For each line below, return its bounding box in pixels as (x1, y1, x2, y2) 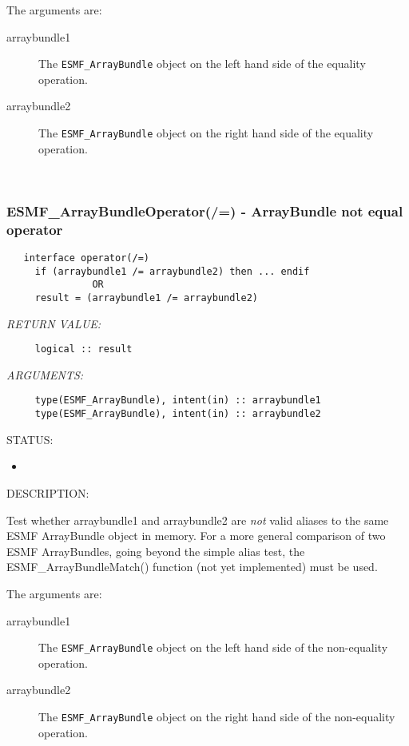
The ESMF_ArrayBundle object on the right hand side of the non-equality (38, 708, 395, 724)
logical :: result (34, 343, 133, 355)
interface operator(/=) (23, 252, 149, 264)
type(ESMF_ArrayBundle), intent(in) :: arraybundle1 (34, 395, 321, 407)
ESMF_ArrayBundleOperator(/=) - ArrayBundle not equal (6, 200, 403, 220)
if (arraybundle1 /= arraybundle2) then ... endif (34, 265, 310, 277)
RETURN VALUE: (6, 315, 101, 331)
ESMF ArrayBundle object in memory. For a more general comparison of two (6, 527, 386, 544)
